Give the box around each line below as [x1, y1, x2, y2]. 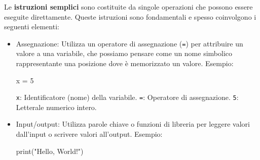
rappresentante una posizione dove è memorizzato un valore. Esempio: [16, 58, 234, 69]
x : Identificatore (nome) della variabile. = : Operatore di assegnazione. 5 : [16, 92, 239, 102]
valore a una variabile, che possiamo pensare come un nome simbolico [16, 48, 233, 59]
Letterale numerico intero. [16, 101, 97, 112]
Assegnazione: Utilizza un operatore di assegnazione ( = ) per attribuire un [16, 38, 243, 48]
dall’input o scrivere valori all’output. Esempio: [16, 129, 163, 139]
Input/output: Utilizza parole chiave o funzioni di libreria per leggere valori [16, 119, 250, 129]
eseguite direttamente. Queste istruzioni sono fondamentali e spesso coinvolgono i [4, 11, 256, 22]
